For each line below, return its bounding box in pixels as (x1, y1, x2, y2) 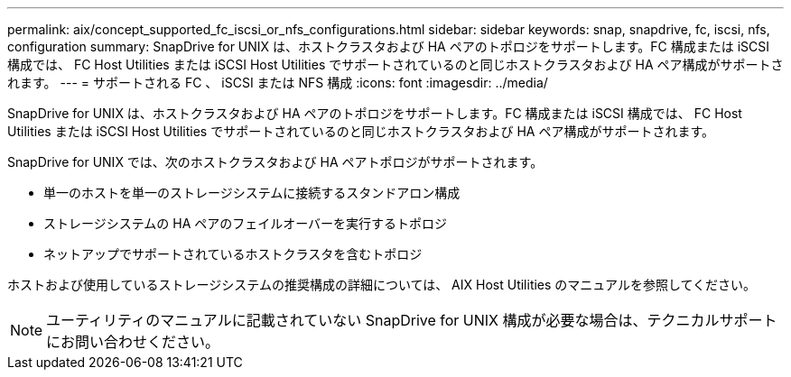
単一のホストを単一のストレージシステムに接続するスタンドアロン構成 (43, 185, 461, 200)
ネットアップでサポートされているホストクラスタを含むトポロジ (43, 246, 423, 262)
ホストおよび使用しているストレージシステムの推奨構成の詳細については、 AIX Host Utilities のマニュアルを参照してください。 (7, 277, 757, 292)
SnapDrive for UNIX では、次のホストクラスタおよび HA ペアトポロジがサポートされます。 (7, 154, 544, 170)
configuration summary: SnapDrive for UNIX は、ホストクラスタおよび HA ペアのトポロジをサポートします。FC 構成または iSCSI (7, 39, 770, 54)
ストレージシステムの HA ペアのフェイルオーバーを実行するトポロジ (43, 216, 448, 231)
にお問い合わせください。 (46, 333, 220, 351)
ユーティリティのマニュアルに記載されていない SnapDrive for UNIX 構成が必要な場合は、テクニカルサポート (46, 311, 777, 329)
